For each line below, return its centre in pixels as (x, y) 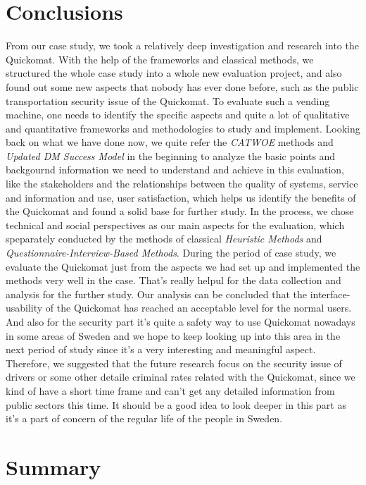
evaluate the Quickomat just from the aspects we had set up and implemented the (183, 266)
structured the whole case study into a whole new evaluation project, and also (174, 73)
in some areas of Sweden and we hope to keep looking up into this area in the (173, 335)
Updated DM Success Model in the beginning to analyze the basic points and (171, 155)
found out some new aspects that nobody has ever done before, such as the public (182, 86)
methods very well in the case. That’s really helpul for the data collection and (173, 280)
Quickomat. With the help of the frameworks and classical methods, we (160, 59)
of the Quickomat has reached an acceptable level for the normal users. (198, 308)
